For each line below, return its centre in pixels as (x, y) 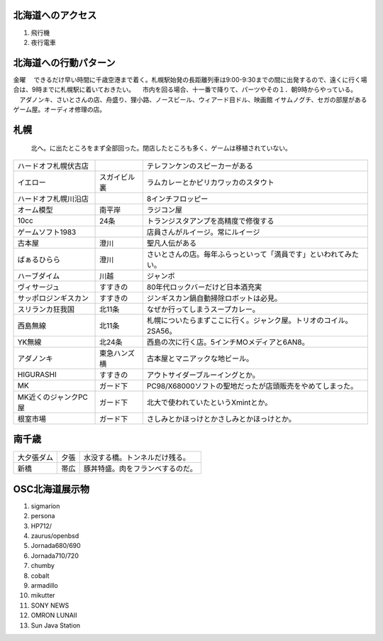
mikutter (43, 596)
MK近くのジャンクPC (53, 397)
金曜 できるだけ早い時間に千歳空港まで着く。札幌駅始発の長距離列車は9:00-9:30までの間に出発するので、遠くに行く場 (190, 80)
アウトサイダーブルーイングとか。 (203, 375)
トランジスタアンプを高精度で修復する (210, 221)
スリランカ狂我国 (46, 309)
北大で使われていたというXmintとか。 (209, 402)
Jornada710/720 (55, 555)
